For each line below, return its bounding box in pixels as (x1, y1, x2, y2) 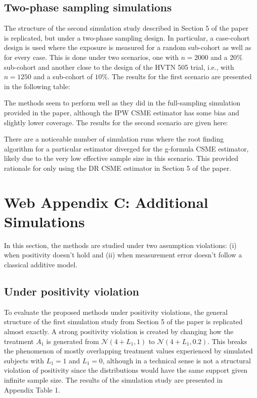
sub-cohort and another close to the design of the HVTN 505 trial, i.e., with (4, 61, 234, 72)
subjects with (4, 355, 44, 365)
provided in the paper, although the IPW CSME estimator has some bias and (4, 107, 240, 117)
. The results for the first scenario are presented (107, 71, 252, 82)
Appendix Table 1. (4, 384, 60, 395)
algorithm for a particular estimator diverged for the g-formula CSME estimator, (4, 143, 249, 153)
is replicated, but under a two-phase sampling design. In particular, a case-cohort (4, 32, 250, 43)
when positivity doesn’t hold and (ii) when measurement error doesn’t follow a (4, 249, 242, 260)
